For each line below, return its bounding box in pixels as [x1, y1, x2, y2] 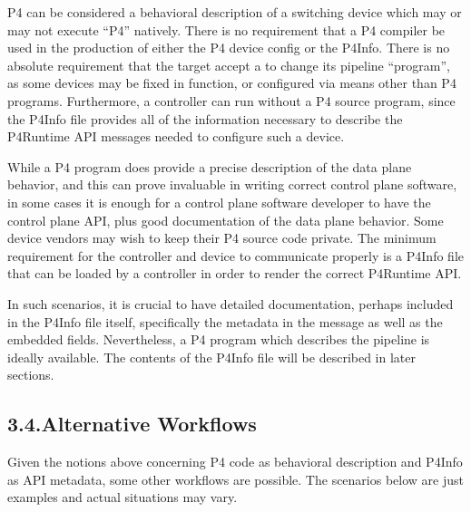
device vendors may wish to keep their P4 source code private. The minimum [7, 228, 437, 247]
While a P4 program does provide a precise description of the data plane [7, 157, 412, 176]
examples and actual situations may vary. [7, 488, 238, 507]
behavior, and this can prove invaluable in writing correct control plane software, [7, 175, 457, 194]
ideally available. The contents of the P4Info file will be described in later [7, 347, 416, 366]
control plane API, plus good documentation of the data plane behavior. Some [7, 210, 444, 229]
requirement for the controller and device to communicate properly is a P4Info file [7, 246, 464, 265]
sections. [7, 365, 54, 384]
